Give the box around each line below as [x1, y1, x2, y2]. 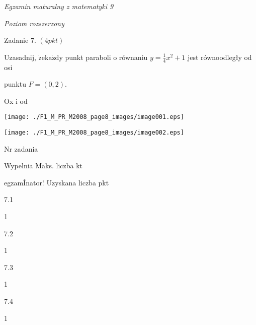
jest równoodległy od [187, 51, 252, 62]
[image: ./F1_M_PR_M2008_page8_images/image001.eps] [4, 113, 184, 121]
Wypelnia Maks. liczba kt [4, 160, 83, 171]
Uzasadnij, [4, 51, 36, 62]
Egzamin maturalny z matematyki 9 [4, 1, 114, 11]
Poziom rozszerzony [4, 18, 64, 28]
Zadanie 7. [4, 35, 36, 45]
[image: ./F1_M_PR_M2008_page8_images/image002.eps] [4, 129, 184, 137]
